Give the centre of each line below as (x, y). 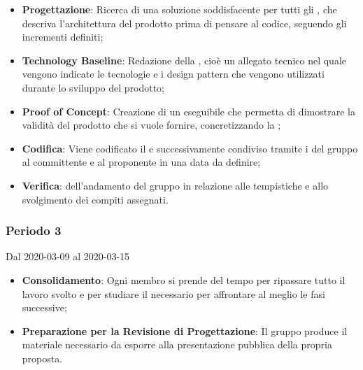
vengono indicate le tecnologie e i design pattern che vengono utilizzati (173, 74)
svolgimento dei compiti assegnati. (95, 199)
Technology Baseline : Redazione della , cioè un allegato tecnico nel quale (184, 60)
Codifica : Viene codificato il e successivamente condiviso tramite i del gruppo (190, 148)
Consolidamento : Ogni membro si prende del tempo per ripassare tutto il (184, 279)
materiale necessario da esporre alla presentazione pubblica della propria (177, 344)
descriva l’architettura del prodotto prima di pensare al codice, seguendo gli (184, 23)
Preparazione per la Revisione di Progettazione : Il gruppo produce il (185, 330)
